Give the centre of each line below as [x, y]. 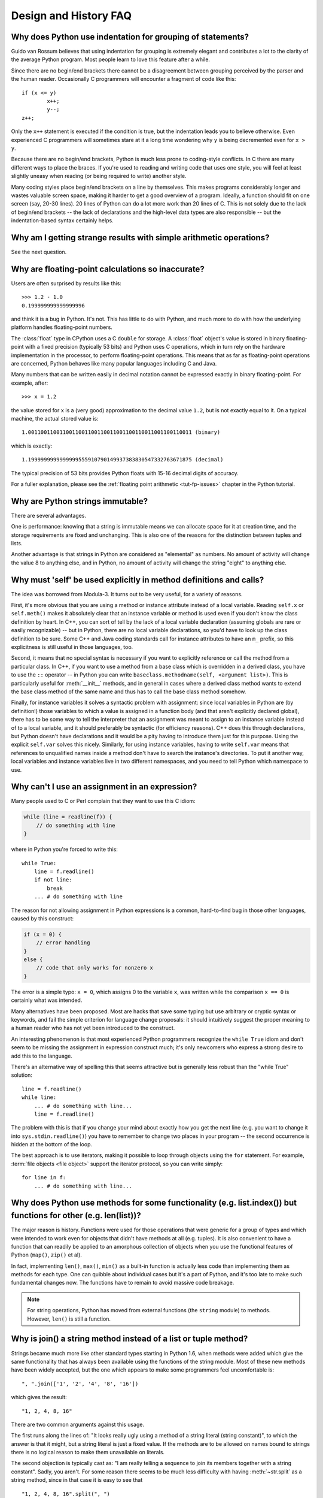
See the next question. [39, 252]
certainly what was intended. [47, 1000]
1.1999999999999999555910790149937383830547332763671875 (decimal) [123, 460]
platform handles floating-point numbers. [62, 327]
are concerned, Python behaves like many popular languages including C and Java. [114, 364]
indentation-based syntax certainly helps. [62, 221]
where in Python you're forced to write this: [64, 849]
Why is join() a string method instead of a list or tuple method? [129, 1339]
